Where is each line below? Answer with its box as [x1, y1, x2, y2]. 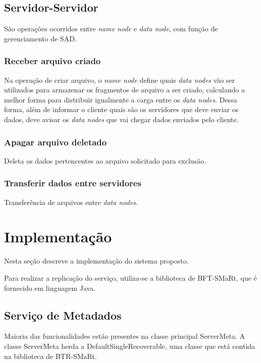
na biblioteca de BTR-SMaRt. [4, 350, 97, 361]
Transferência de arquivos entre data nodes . [4, 196, 138, 207]
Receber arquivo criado [4, 55, 101, 67]
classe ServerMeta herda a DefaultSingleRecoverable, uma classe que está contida [4, 340, 255, 351]
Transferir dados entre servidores [4, 177, 141, 189]
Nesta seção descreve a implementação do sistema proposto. [4, 255, 189, 266]
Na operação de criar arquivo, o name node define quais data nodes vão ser [4, 74, 235, 85]
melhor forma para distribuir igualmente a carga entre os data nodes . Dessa [4, 94, 237, 105]
